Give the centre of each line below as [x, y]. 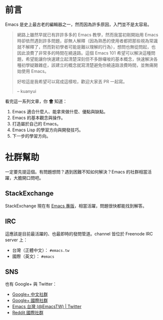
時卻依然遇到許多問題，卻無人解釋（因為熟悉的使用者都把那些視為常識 [87, 41]
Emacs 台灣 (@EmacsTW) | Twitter [47, 306]
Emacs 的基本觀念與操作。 [39, 118]
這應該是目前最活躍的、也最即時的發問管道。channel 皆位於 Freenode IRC [79, 233]
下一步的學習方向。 [31, 136]
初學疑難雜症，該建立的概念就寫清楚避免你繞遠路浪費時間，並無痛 [87, 65]
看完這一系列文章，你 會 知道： [36, 101]
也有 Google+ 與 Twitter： [31, 284]
